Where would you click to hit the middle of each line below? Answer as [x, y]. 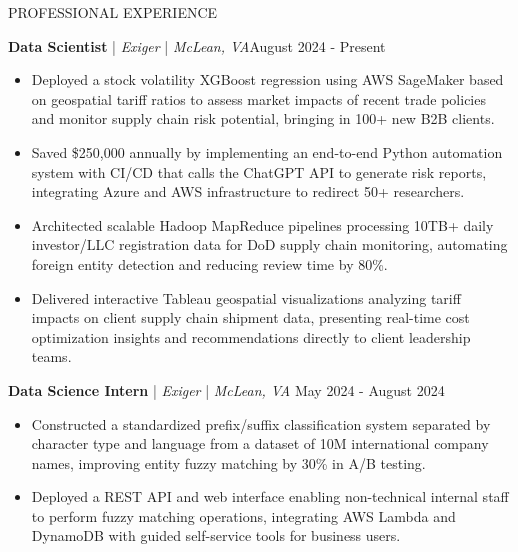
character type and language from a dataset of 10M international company [260, 443]
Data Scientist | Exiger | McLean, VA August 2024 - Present [197, 45]
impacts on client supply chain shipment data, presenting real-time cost [250, 317]
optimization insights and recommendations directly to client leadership [251, 336]
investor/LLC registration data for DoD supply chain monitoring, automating [269, 244]
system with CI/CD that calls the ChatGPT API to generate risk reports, [259, 171]
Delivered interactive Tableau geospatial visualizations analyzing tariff [246, 297]
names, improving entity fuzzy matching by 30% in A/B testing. [228, 462]
